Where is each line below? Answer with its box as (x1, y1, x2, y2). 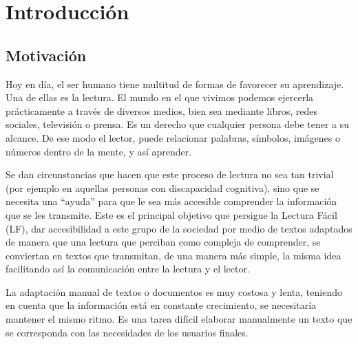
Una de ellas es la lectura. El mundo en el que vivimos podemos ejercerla (6, 90, 314, 105)
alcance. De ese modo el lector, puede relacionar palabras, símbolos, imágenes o (6, 130, 341, 144)
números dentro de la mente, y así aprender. (6, 144, 192, 158)
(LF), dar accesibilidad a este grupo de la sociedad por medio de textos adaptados (6, 221, 352, 235)
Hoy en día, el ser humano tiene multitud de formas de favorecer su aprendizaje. (6, 76, 344, 91)
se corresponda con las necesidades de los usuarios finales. (6, 325, 249, 339)
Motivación (6, 44, 87, 65)
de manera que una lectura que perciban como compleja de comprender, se (6, 235, 321, 249)
